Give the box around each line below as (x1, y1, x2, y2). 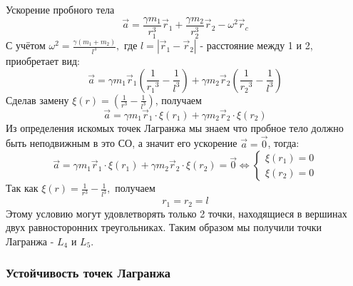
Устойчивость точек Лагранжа (6, 264, 170, 282)
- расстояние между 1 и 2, (200, 38, 313, 53)
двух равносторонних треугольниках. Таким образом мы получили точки (6, 220, 322, 235)
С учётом (6, 38, 46, 53)
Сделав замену (6, 92, 69, 107)
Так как (6, 180, 39, 195)
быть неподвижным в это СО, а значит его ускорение (6, 136, 237, 150)
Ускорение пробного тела (6, 2, 115, 16)
